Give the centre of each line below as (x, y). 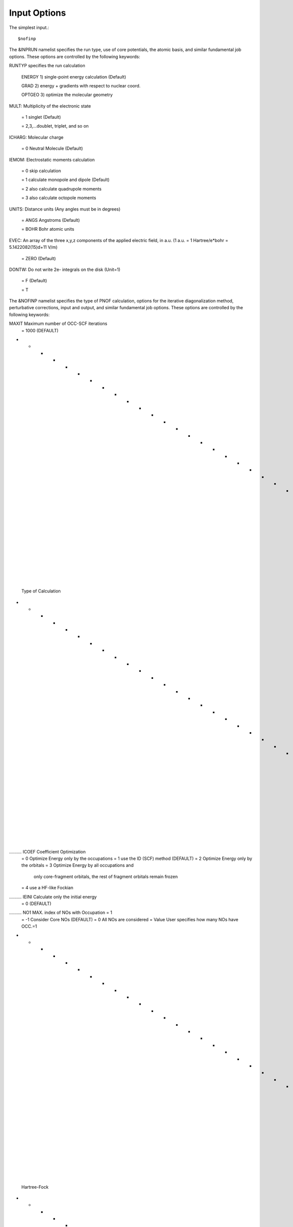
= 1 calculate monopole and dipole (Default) (66, 180)
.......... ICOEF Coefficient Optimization (47, 852)
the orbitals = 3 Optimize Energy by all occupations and (78, 865)
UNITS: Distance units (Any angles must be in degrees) (65, 209)
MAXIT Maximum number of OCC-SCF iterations (58, 323)
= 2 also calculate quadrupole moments (61, 188)
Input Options (38, 13)
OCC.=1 (29, 926)
